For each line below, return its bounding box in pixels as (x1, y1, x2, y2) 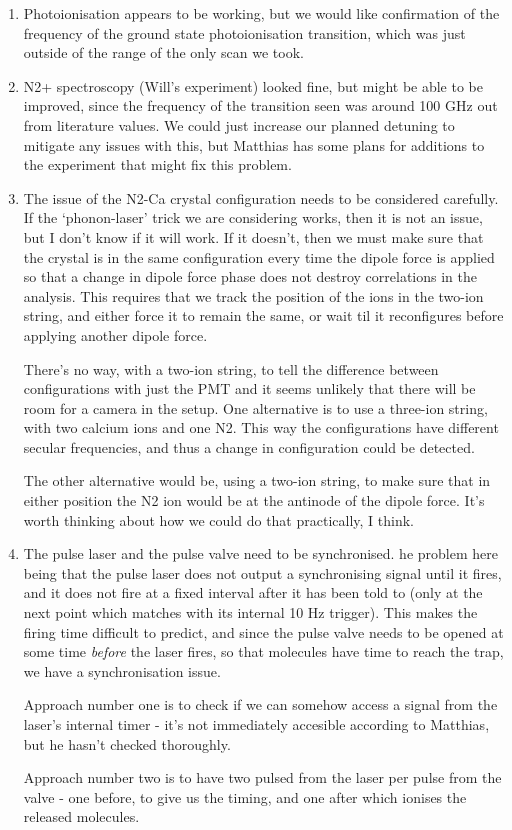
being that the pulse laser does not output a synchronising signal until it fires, (23, 562, 502, 583)
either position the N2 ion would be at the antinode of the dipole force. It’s (23, 490, 485, 511)
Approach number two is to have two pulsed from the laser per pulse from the (23, 767, 502, 788)
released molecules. (23, 806, 140, 827)
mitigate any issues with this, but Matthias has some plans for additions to (23, 134, 485, 155)
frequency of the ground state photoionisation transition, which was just (23, 22, 466, 43)
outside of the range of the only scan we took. (23, 42, 304, 63)
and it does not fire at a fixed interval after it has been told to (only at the (23, 582, 483, 603)
